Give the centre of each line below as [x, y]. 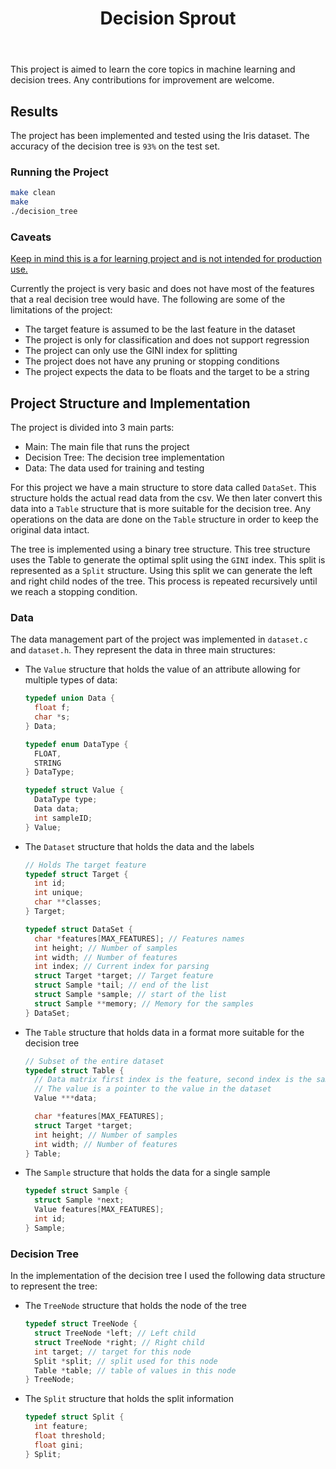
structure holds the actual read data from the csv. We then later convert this [166, 498]
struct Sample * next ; [79, 1200]
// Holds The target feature [85, 865]
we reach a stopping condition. [74, 592]
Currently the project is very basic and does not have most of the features [162, 289]
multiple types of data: [71, 680]
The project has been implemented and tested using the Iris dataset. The [160, 135]
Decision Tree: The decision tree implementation [124, 458]
